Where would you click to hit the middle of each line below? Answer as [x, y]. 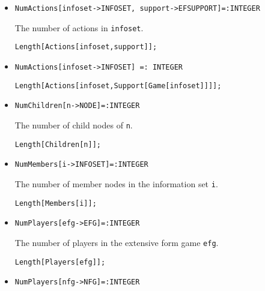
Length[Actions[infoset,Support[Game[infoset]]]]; [118, 85]
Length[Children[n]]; [58, 144]
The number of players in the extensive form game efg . [117, 242]
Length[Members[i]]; [56, 203]
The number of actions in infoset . [79, 27]
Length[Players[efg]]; [60, 262]
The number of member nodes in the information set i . [116, 183]
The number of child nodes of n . [74, 124]
